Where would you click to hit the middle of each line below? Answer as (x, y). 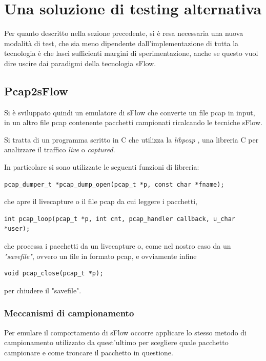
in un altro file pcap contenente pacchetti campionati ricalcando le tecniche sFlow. (133, 122)
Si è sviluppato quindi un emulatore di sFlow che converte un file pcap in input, (130, 112)
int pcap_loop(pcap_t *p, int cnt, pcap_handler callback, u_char (120, 219)
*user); (17, 229)
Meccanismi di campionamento (69, 313)
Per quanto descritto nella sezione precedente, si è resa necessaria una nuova (124, 33)
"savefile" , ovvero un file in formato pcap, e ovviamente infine (100, 256)
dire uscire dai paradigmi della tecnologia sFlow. (80, 63)
